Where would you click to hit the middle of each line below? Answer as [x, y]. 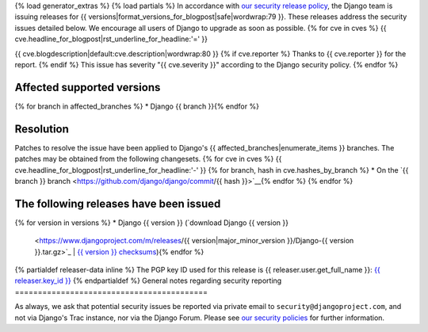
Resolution [42, 129]
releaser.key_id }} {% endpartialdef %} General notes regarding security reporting [148, 280]
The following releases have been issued [118, 203]
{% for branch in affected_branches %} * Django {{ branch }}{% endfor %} [137, 106]
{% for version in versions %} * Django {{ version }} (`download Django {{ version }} [152, 223]
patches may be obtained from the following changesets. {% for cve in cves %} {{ [148, 159]
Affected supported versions [88, 87]
